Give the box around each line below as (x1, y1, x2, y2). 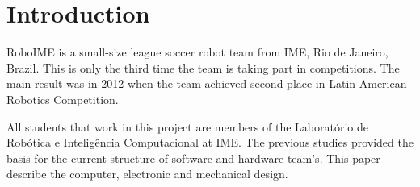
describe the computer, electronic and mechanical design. (6, 165, 288, 182)
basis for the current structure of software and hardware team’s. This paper (6, 149, 380, 166)
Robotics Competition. (6, 90, 119, 107)
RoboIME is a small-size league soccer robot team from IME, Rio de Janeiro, (6, 44, 388, 60)
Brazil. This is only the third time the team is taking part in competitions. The (6, 59, 400, 76)
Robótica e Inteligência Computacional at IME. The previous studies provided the (6, 134, 414, 151)
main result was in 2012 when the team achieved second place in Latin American (6, 75, 407, 92)
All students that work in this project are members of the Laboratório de (6, 118, 368, 135)
